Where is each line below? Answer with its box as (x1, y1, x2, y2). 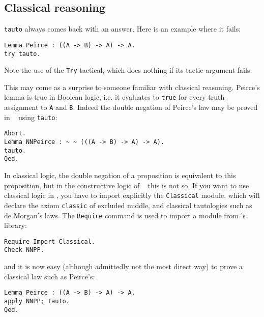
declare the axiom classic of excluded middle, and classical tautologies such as (4, 199, 252, 210)
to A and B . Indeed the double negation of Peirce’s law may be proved (41, 102, 258, 112)
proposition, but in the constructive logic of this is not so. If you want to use (4, 180, 249, 190)
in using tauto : (4, 111, 57, 122)
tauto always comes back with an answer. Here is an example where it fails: (4, 23, 241, 34)
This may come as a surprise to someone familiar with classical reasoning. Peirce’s (4, 81, 260, 92)
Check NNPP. (4, 246, 44, 254)
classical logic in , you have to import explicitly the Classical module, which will (4, 190, 260, 200)
